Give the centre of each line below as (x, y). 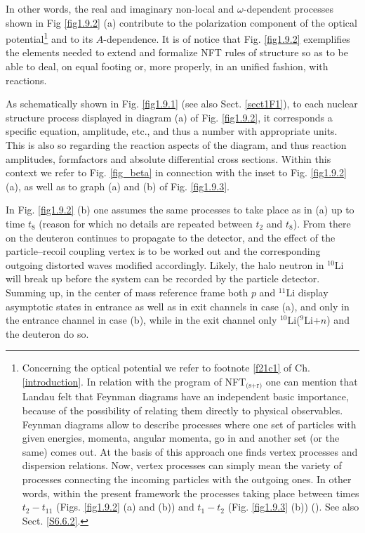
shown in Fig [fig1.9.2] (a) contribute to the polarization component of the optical (181, 22)
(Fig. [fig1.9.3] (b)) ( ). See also (293, 507)
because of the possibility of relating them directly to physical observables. (182, 410)
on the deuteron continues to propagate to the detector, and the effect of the (171, 237)
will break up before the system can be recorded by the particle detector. (163, 278)
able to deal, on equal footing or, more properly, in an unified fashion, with (167, 66)
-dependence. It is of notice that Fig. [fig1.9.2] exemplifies (227, 38)
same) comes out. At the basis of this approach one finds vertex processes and (190, 451)
